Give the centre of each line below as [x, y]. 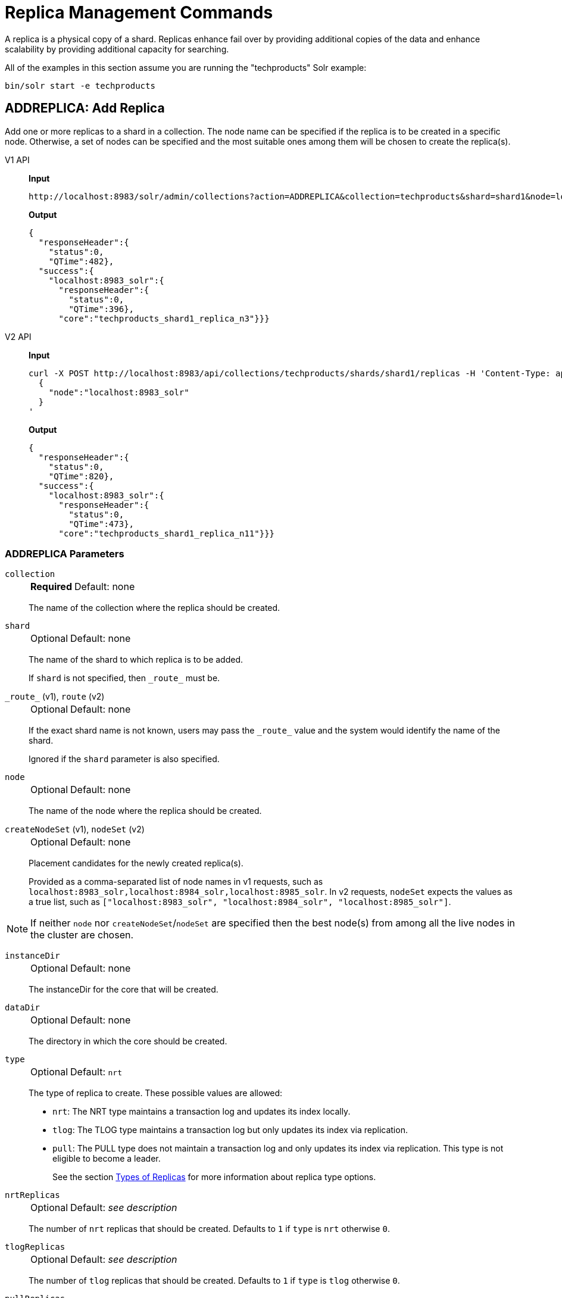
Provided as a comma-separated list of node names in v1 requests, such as [176, 882]
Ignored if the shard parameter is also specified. [124, 759]
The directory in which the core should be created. [128, 1041]
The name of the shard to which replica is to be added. [136, 660]
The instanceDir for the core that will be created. [124, 990]
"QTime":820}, [81, 476]
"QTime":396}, [102, 309]
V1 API [17, 160]
